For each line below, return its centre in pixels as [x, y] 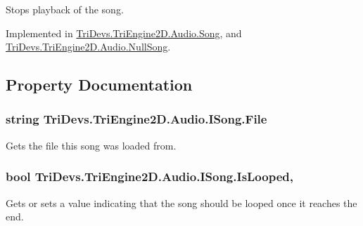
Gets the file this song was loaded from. [91, 145]
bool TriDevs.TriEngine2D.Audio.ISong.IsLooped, [149, 177]
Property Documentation [99, 85]
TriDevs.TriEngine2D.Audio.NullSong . [88, 47]
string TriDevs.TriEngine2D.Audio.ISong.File [136, 119]
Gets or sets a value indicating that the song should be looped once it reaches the [181, 202]
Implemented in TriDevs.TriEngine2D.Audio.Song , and [124, 33]
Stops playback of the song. [65, 9]
